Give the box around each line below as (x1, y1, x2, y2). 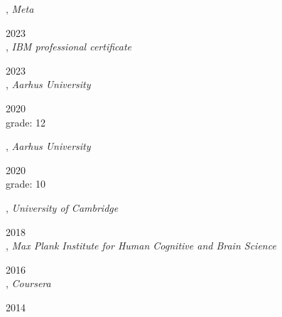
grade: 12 (6, 114, 46, 129)
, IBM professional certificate (6, 39, 132, 54)
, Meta (6, 1, 34, 16)
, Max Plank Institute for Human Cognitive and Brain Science (6, 238, 276, 253)
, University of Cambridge (6, 200, 119, 215)
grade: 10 (6, 176, 46, 191)
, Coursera (6, 276, 51, 291)
